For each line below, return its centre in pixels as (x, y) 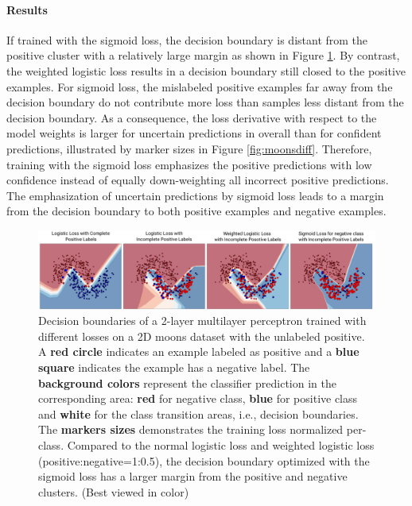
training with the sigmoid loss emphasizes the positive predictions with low (189, 164)
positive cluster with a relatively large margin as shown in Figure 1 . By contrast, (203, 55)
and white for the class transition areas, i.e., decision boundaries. (198, 413)
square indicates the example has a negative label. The (174, 367)
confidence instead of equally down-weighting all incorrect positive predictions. (198, 180)
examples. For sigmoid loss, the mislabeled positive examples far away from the (200, 86)
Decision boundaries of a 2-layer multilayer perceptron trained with (202, 321)
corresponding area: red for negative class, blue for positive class (198, 398)
